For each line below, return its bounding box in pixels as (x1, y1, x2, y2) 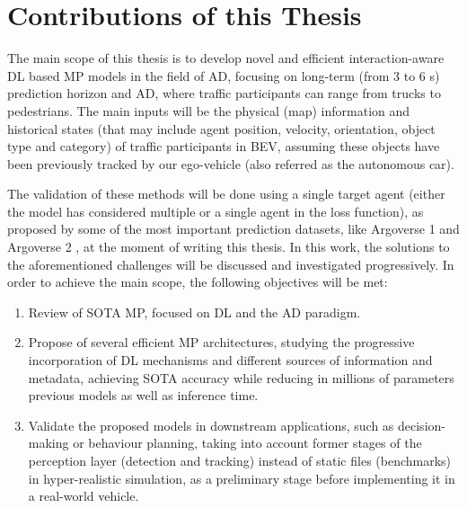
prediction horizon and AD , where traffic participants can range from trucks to (7, 84, 441, 102)
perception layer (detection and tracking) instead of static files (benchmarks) (28, 451, 452, 469)
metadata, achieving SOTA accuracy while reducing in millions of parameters (28, 368, 454, 387)
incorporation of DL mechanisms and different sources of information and (28, 351, 433, 370)
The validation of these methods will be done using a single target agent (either (7, 184, 445, 203)
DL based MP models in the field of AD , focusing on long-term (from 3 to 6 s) (7, 66, 440, 85)
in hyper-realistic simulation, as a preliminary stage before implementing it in (28, 468, 455, 487)
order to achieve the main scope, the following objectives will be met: (7, 272, 388, 291)
